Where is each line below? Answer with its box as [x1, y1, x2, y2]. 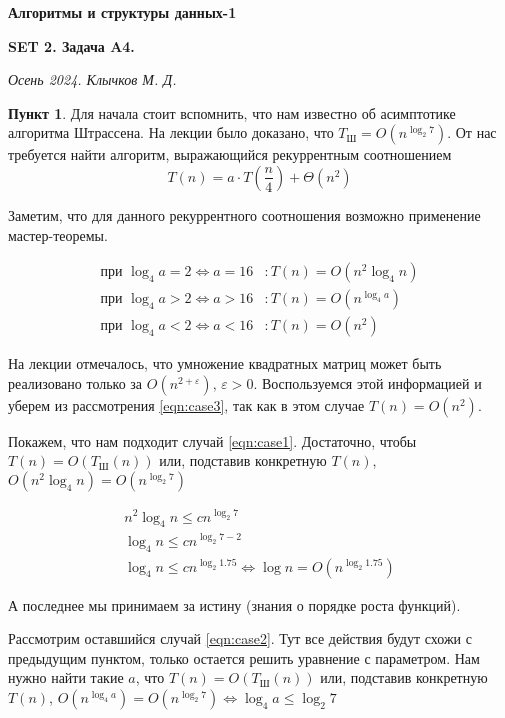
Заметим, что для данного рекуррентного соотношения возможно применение [8, 204, 481, 225]
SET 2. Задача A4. [8, 35, 135, 56]
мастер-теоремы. [8, 224, 108, 245]
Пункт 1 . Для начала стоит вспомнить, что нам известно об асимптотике [8, 102, 456, 123]
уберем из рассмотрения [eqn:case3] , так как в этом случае [8, 394, 365, 415]
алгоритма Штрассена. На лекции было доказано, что [8, 122, 334, 143]
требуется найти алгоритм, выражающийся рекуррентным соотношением [8, 144, 452, 165]
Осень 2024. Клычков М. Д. [8, 69, 177, 90]
